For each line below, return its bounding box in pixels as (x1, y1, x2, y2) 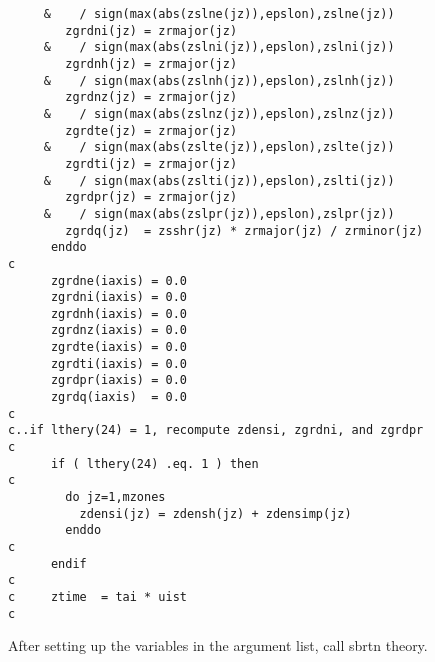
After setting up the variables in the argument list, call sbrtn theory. (8, 635, 428, 656)
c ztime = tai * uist (8, 589, 187, 604)
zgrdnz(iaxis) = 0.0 (50, 323, 187, 338)
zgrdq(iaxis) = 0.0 (50, 390, 187, 405)
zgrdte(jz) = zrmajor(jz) (65, 123, 238, 138)
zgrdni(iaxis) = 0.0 (50, 290, 187, 305)
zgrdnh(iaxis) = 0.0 (50, 306, 187, 321)
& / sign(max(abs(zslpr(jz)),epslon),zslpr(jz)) (43, 206, 395, 221)
